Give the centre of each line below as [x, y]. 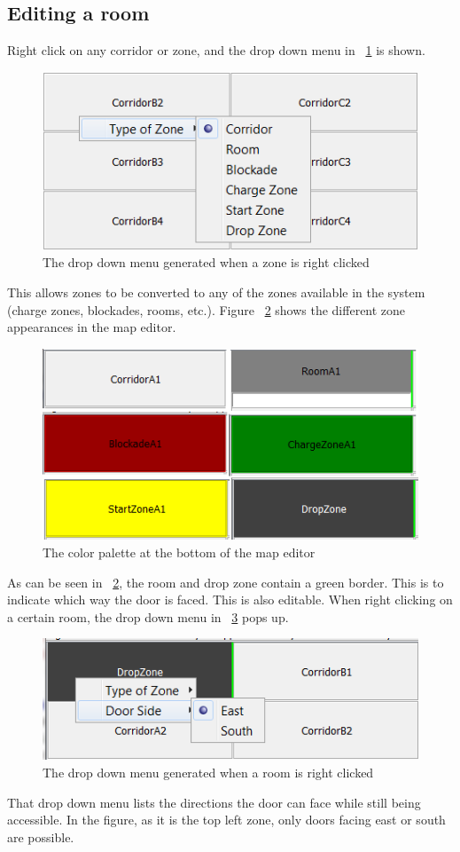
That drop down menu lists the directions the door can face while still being [214, 802]
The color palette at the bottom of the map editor [179, 552]
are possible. [41, 836]
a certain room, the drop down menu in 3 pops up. [148, 616]
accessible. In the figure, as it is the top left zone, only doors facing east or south [226, 820]
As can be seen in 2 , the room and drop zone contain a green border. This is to [226, 582]
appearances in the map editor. [92, 327]
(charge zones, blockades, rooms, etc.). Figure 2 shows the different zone [207, 309]
